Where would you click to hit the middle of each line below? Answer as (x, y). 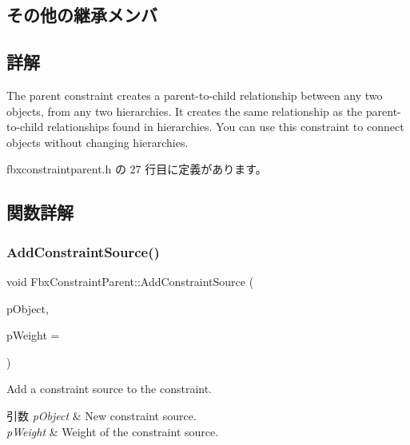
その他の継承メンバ (82, 15)
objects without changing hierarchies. (98, 142)
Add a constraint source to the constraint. (109, 389)
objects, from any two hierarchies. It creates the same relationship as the (185, 111)
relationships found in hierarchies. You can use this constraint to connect (225, 127)
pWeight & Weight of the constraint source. (113, 431)
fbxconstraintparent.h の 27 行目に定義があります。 (137, 169)
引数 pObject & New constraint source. (102, 415)
